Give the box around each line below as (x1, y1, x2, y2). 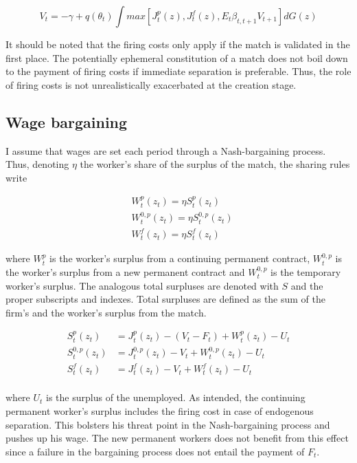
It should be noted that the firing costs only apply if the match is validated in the (5, 37, 350, 51)
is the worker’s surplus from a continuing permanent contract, (49, 251, 310, 266)
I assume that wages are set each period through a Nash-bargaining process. (5, 143, 326, 158)
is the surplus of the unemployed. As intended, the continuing (46, 390, 306, 405)
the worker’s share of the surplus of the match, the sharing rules (80, 157, 350, 171)
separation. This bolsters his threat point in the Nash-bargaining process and (5, 417, 330, 431)
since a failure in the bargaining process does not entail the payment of (5, 444, 305, 458)
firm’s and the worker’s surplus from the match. (5, 305, 207, 319)
